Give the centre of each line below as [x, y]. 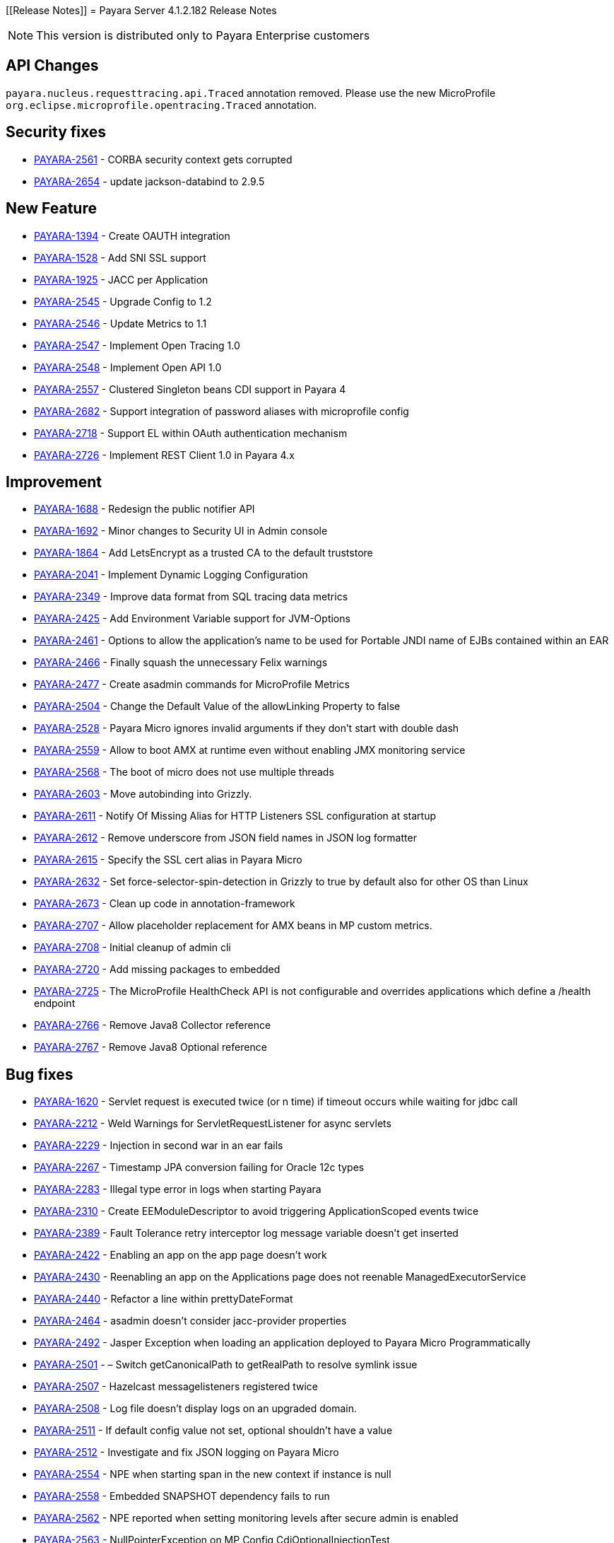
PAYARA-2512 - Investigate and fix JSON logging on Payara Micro [187, 1452]
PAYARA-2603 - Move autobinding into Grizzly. [143, 794]
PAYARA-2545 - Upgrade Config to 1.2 [123, 301]
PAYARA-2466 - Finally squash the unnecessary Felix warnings [181, 663]
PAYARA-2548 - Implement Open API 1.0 [128, 367]
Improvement [54, 482]
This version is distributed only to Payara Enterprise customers [203, 35]
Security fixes [56, 132]
